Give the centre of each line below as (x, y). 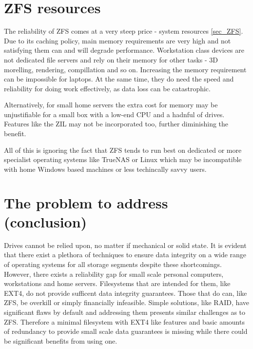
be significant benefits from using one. (61, 340)
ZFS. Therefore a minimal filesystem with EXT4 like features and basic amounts (124, 321)
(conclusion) (46, 221)
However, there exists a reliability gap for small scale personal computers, (114, 274)
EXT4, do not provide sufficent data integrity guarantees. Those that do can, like (126, 293)
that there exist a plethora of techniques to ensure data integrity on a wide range (125, 255)
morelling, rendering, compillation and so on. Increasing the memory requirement (125, 69)
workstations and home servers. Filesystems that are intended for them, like (117, 283)
